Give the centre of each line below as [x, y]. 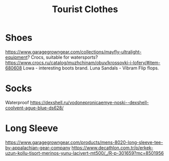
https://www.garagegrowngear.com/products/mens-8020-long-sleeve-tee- [84, 142]
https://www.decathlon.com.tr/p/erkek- [112, 147]
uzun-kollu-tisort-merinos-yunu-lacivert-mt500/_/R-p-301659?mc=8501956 [85, 153]
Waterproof [17, 102]
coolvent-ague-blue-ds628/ [35, 108]
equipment [16, 57]
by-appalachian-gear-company [38, 147]
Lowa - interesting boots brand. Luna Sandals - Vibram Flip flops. [91, 68]
